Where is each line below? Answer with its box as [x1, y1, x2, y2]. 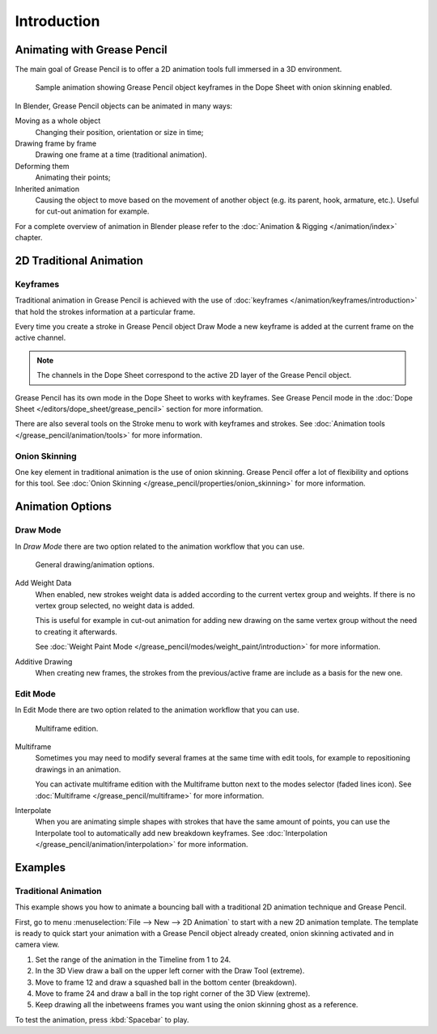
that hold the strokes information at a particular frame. [15, 307, 196, 316]
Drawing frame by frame [15, 138, 97, 149]
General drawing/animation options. [35, 559, 155, 570]
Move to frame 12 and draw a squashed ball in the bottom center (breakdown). [35, 977, 297, 987]
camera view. [15, 939, 60, 950]
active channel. [15, 333, 66, 343]
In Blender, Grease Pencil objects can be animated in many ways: [15, 101, 233, 111]
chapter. [15, 233, 43, 243]
